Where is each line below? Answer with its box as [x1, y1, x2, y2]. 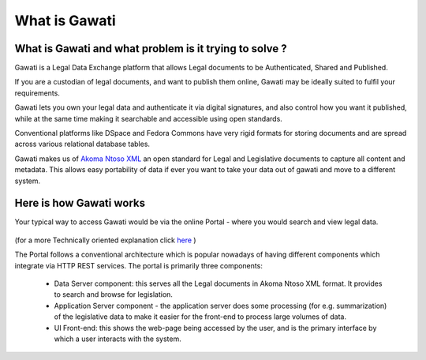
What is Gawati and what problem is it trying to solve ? [14, 42, 287, 55]
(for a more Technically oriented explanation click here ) [14, 235, 196, 245]
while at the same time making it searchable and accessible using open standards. [14, 114, 283, 123]
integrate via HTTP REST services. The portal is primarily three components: [14, 261, 263, 270]
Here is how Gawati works [14, 197, 146, 210]
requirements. [14, 88, 61, 98]
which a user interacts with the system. [54, 334, 181, 343]
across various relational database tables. [14, 139, 150, 149]
